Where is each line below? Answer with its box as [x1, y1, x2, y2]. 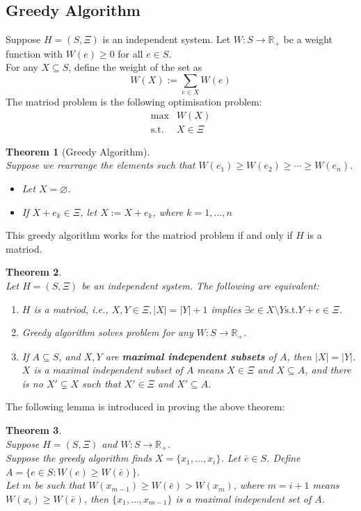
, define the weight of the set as [68, 60, 202, 74]
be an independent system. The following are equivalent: [81, 278, 319, 292]
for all [118, 46, 143, 60]
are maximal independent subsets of [105, 349, 277, 363]
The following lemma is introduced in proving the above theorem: [6, 399, 285, 414]
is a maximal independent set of [175, 491, 312, 505]
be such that [34, 478, 86, 492]
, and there [305, 362, 351, 377]
